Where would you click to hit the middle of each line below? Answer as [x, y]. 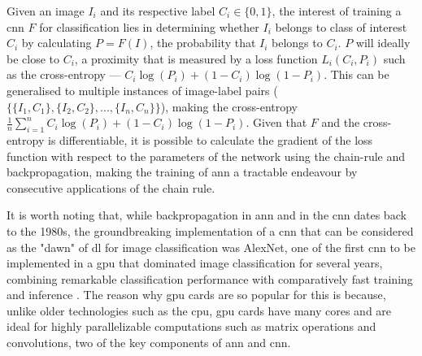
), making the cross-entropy [229, 106]
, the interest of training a [337, 11]
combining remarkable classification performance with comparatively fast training [210, 278]
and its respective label [158, 11]
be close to [33, 58]
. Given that [276, 122]
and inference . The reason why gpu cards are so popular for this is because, [196, 295]
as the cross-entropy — [64, 74]
